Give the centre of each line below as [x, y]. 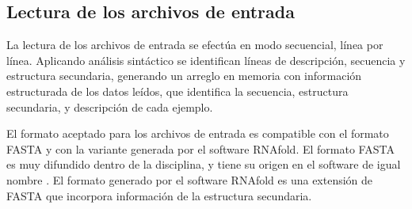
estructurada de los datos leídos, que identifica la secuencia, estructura [177, 91]
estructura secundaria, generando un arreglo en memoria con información [184, 76]
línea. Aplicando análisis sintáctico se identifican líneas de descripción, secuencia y [206, 60]
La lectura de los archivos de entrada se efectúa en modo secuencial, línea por [195, 45]
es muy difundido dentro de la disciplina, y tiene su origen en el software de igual [204, 164]
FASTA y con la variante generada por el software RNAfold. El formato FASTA [200, 148]
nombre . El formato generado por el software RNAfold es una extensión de [190, 179]
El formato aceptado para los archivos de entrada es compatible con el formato [198, 133]
